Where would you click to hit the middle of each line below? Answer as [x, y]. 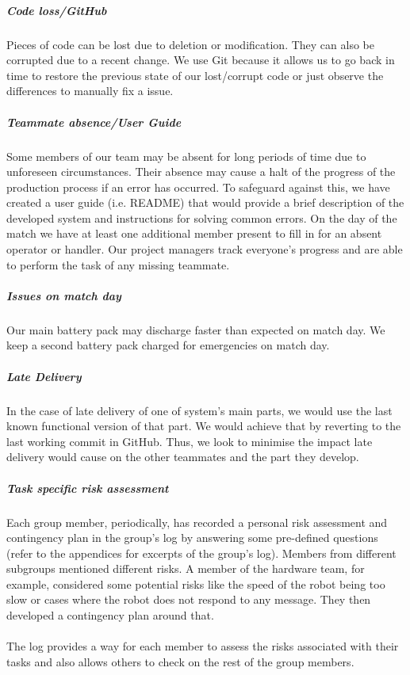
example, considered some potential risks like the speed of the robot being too [196, 583]
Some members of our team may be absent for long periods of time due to [186, 156]
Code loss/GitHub [57, 10]
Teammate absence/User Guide [94, 122]
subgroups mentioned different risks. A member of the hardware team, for [186, 568]
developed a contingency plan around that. [110, 615]
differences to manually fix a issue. [90, 91]
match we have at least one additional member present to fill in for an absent [194, 233]
